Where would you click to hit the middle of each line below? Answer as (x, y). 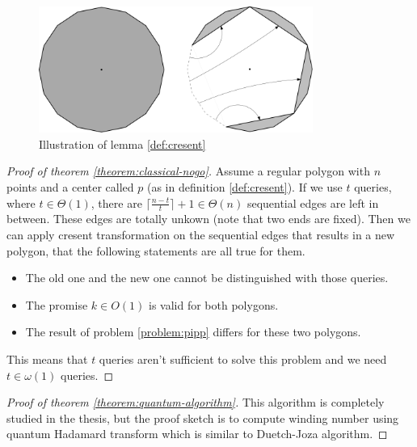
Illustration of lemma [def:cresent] (122, 143)
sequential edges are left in (313, 202)
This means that (47, 358)
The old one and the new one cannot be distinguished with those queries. (207, 278)
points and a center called (70, 186)
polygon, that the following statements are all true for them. (156, 250)
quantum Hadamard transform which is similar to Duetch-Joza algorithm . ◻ (197, 434)
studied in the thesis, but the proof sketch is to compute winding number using (203, 417)
